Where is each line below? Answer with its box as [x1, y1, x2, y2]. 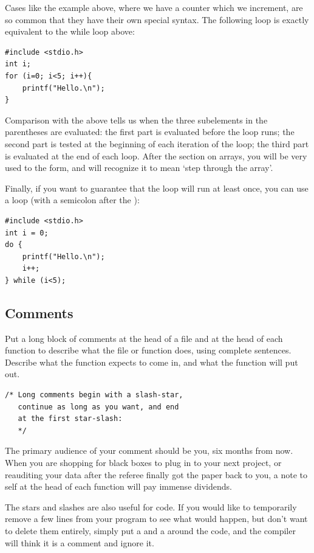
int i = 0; [5, 228, 49, 237]
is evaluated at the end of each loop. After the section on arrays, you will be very [5, 149, 307, 162]
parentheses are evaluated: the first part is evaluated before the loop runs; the [5, 125, 295, 138]
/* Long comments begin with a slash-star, [5, 391, 183, 400]
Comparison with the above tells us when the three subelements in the [5, 113, 268, 126]
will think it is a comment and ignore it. [5, 536, 154, 549]
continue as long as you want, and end [18, 402, 179, 411]
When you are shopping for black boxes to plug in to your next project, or [5, 456, 282, 469]
